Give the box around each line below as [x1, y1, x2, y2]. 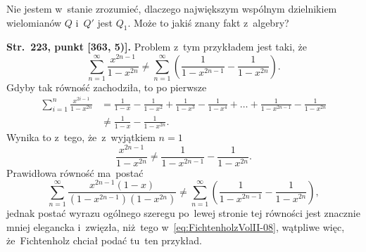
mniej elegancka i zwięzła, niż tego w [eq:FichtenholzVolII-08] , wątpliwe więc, [6, 219, 345, 234]
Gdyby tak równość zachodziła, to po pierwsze [6, 79, 207, 94]
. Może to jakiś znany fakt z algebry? [127, 15, 289, 29]
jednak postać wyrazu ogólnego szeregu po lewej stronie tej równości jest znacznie [6, 206, 360, 220]
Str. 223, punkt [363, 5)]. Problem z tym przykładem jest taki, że [6, 39, 308, 54]
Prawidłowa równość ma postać [6, 165, 144, 180]
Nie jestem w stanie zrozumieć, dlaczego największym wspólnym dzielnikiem [6, 1, 337, 15]
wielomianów [6, 15, 62, 29]
